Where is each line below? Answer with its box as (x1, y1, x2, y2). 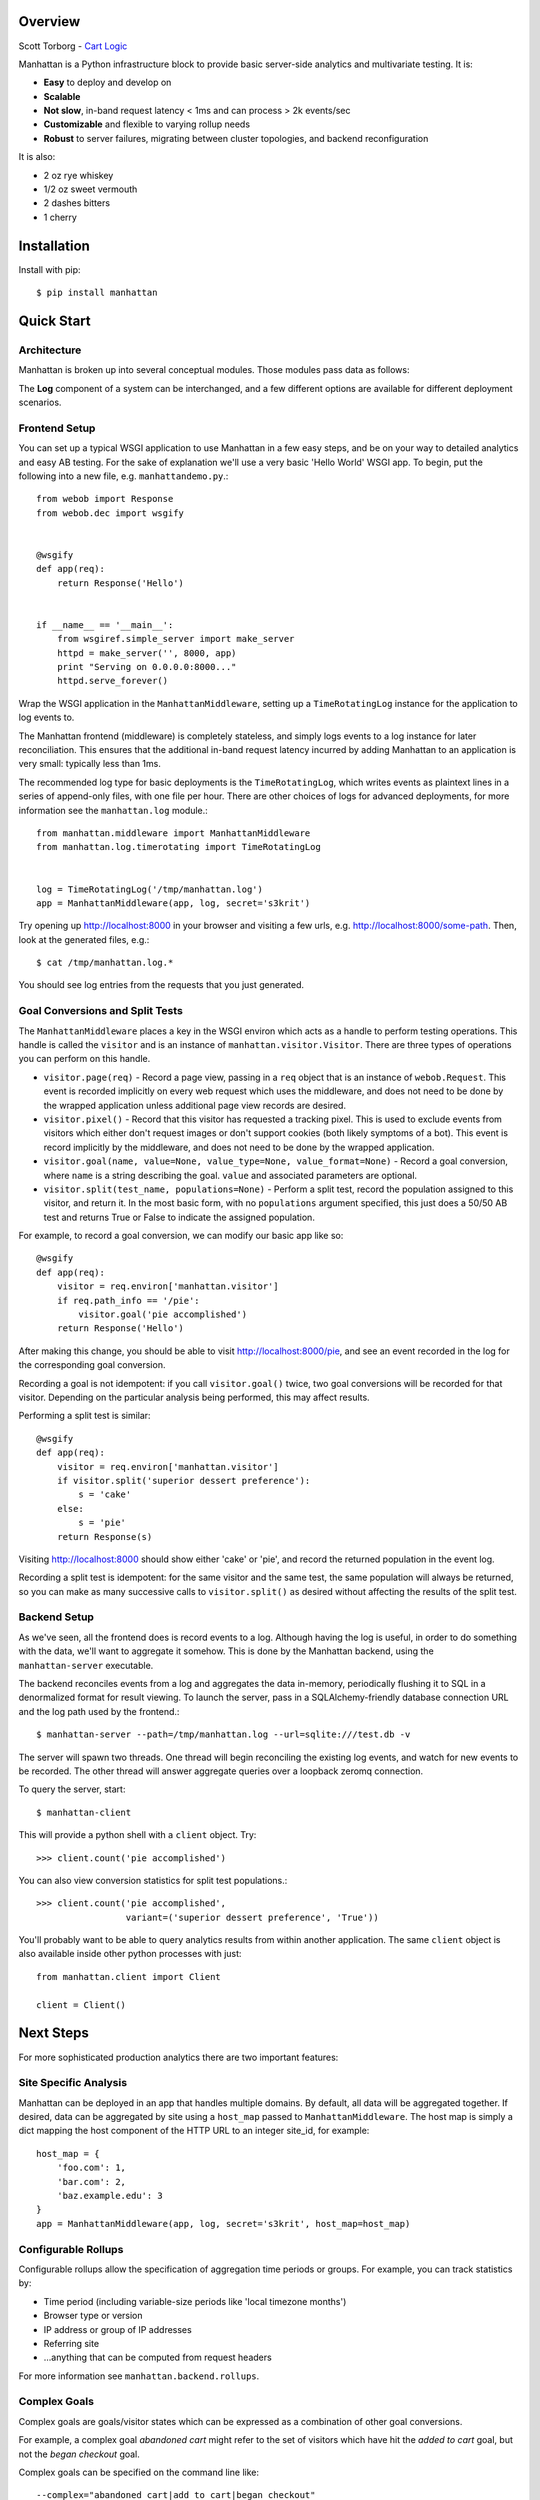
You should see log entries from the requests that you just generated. (18, 979, 305, 991)
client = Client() (36, 1999, 127, 2010)
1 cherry (43, 211, 77, 223)
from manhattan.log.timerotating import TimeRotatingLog (36, 841, 322, 853)
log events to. (18, 711, 75, 724)
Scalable (43, 90, 81, 102)
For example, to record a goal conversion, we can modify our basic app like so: (18, 1230, 344, 1242)
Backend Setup (18, 1610, 95, 1624)
